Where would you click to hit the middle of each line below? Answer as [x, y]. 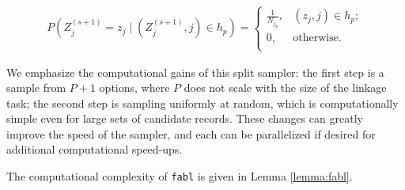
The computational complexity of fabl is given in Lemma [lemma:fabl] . [180, 176]
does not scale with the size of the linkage [285, 87]
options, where [134, 87]
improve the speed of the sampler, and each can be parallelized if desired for [191, 133]
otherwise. [317, 38]
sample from [36, 87]
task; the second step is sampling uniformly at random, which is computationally [202, 103]
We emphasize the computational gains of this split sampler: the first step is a [195, 72]
